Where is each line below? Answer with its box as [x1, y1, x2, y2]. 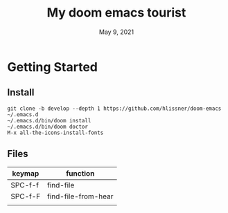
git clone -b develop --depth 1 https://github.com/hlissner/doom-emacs [7, 105, 222, 112]
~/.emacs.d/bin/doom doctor [7, 123, 89, 130]
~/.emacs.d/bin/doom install [7, 117, 91, 124]
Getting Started [7, 59, 98, 75]
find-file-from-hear [47, 192, 114, 201]
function [65, 168, 95, 178]
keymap [12, 168, 40, 178]
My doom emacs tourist [46, 5, 186, 21]
